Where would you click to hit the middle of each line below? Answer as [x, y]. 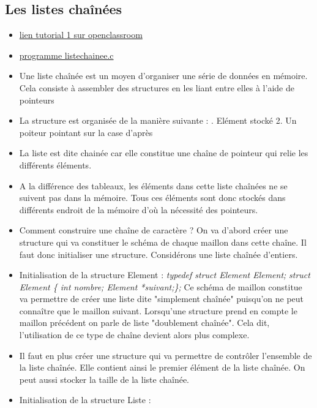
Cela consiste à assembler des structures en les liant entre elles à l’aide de [157, 87]
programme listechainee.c [66, 55]
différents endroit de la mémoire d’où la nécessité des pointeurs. [139, 209]
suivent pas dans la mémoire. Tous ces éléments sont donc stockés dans [152, 198]
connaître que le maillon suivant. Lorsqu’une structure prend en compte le [158, 310]
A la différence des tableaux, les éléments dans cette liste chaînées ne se [153, 185]
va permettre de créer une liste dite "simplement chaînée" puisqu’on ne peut [162, 299]
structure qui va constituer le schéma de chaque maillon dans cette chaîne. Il [163, 242]
